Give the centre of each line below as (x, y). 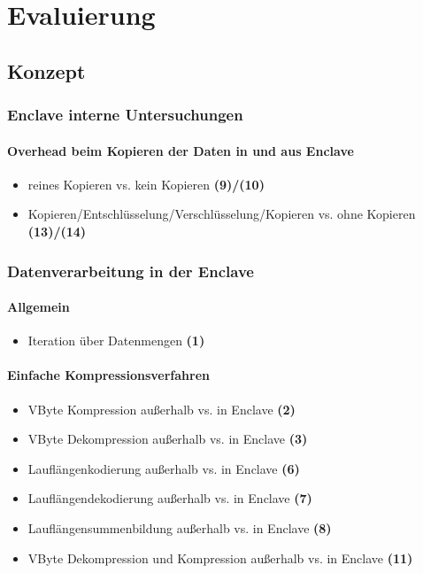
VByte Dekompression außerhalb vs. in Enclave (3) (168, 439)
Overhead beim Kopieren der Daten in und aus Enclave (181, 150)
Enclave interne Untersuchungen (125, 115)
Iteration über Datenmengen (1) (116, 341)
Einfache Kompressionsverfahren (108, 375)
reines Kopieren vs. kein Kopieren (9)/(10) (146, 184)
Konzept (46, 70)
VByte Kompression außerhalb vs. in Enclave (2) (162, 409)
